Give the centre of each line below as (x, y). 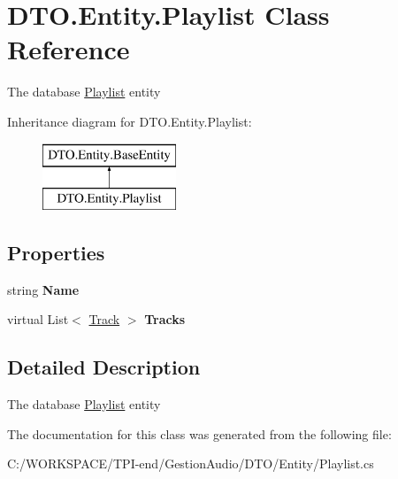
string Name (43, 289)
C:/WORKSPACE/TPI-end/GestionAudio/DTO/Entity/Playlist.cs (191, 464)
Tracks (165, 319)
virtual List (38, 319)
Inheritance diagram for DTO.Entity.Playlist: (130, 121)
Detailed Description (104, 367)
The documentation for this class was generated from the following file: (199, 433)
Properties (56, 253)
